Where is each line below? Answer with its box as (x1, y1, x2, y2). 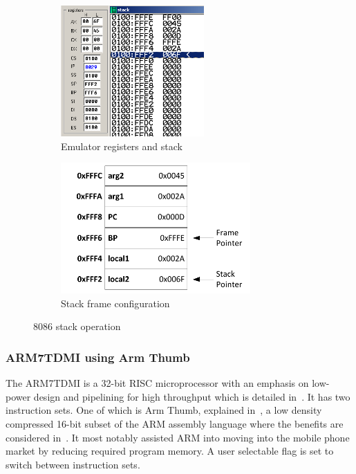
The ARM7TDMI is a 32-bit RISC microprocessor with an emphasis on (6, 376, 309, 390)
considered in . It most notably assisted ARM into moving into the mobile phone (6, 430, 350, 444)
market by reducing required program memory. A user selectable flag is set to (6, 444, 334, 458)
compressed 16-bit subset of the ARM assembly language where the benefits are (6, 416, 344, 430)
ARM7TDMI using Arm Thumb (6, 348, 190, 365)
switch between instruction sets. (6, 457, 140, 471)
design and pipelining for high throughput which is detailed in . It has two (33, 389, 350, 403)
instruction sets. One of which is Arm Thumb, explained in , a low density (6, 403, 322, 417)
